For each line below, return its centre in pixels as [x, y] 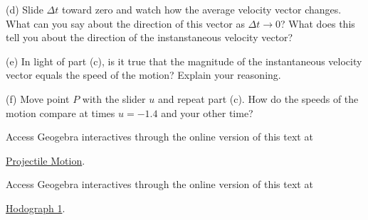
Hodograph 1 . [36, 208]
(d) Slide [25, 9]
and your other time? [207, 112]
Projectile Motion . [46, 160]
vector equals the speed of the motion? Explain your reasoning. [143, 75]
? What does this [318, 23]
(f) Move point [38, 98]
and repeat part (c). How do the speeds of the [258, 98]
